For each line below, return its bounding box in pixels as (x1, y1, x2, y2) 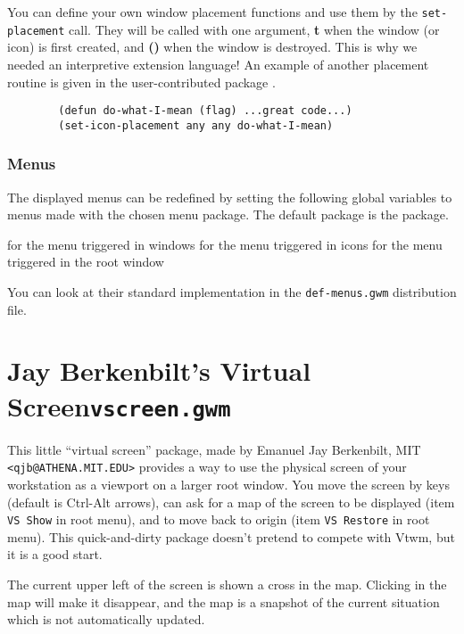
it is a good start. (7, 545, 103, 564)
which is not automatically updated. (7, 610, 205, 629)
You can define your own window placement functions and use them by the (7, 3, 418, 21)
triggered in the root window (7, 252, 164, 271)
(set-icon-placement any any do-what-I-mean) (58, 119, 334, 132)
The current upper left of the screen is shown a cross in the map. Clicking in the (7, 574, 447, 593)
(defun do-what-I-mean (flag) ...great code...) (58, 104, 352, 118)
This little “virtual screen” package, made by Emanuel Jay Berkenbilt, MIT (7, 440, 421, 458)
